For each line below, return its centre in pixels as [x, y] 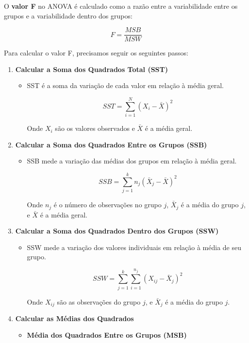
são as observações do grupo [99, 301]
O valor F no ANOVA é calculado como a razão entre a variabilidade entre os [121, 6]
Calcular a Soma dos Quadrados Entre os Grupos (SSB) [111, 144]
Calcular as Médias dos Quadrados [75, 318]
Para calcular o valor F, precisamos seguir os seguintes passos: [96, 53]
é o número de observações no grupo [108, 205]
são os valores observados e [95, 128]
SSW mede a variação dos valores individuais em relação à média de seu [134, 247]
